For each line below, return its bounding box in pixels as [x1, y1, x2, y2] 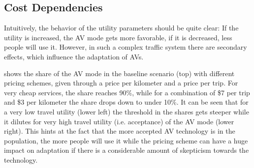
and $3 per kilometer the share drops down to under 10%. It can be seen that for [4, 97, 249, 107]
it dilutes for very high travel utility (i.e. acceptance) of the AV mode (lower [4, 116, 234, 126]
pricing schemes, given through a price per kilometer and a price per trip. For [4, 78, 238, 88]
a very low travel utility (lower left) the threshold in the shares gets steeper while [4, 106, 249, 116]
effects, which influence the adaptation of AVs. [4, 51, 144, 61]
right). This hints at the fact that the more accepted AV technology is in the [4, 126, 235, 136]
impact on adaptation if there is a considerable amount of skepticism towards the [4, 145, 249, 155]
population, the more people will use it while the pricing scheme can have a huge [4, 135, 248, 145]
